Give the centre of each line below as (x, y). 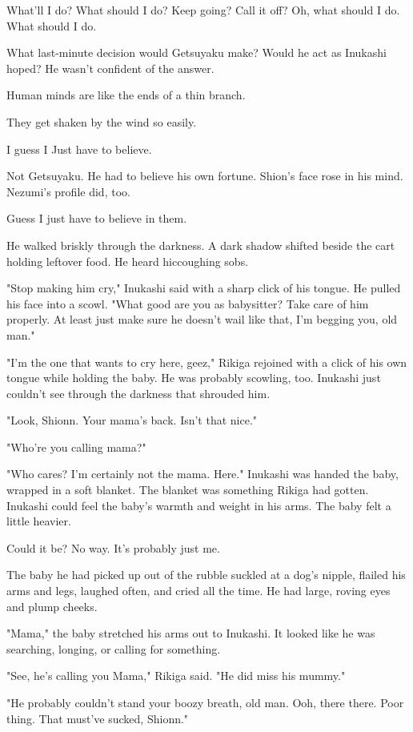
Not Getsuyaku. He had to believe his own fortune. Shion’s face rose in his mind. (205, 176)
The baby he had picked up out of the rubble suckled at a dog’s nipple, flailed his (206, 575)
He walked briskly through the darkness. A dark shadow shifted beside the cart (201, 245)
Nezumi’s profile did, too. (68, 191)
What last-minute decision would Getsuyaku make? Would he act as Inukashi (196, 52)
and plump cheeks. (52, 606)
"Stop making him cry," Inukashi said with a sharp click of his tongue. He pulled (204, 288)
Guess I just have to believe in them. (97, 218)
